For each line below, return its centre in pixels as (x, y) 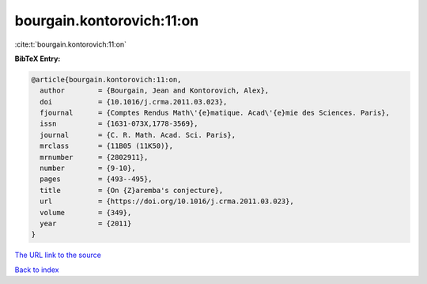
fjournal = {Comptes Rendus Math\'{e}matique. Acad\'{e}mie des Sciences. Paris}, (215, 113)
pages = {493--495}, (96, 179)
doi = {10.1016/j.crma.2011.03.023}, (134, 102)
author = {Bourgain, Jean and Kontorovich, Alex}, (155, 91)
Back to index (37, 270)
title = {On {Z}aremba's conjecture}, (132, 190)
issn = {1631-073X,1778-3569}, (119, 124)
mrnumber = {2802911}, (94, 157)
